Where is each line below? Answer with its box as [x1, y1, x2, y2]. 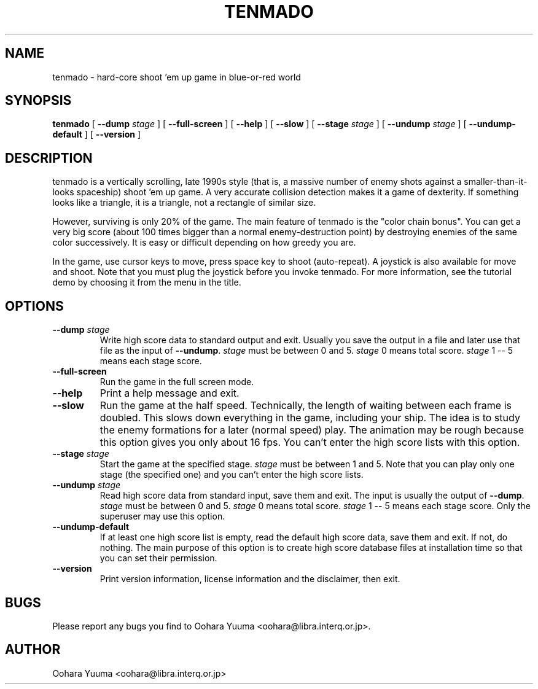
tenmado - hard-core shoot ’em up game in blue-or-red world [52, 71, 301, 82]
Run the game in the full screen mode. [99, 376, 254, 387]
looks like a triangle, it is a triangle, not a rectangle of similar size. [52, 197, 316, 208]
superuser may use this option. [99, 511, 225, 522]
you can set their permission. [99, 553, 217, 564]
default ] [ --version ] [52, 129, 141, 140]
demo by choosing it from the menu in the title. [52, 277, 241, 288]
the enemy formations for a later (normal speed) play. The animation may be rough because [99, 424, 524, 437]
